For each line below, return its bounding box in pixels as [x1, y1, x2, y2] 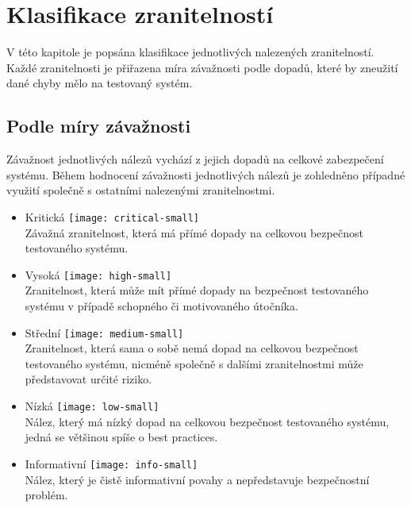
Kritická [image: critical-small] [25, 208, 199, 225]
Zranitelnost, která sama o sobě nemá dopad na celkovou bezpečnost [25, 340, 359, 356]
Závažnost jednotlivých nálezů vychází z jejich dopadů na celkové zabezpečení [6, 151, 384, 167]
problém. [25, 487, 68, 503]
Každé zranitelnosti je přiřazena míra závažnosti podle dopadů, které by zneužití [6, 59, 398, 75]
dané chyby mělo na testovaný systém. [6, 75, 193, 91]
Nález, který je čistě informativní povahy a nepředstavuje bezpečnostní [25, 471, 370, 487]
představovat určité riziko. [25, 371, 152, 387]
